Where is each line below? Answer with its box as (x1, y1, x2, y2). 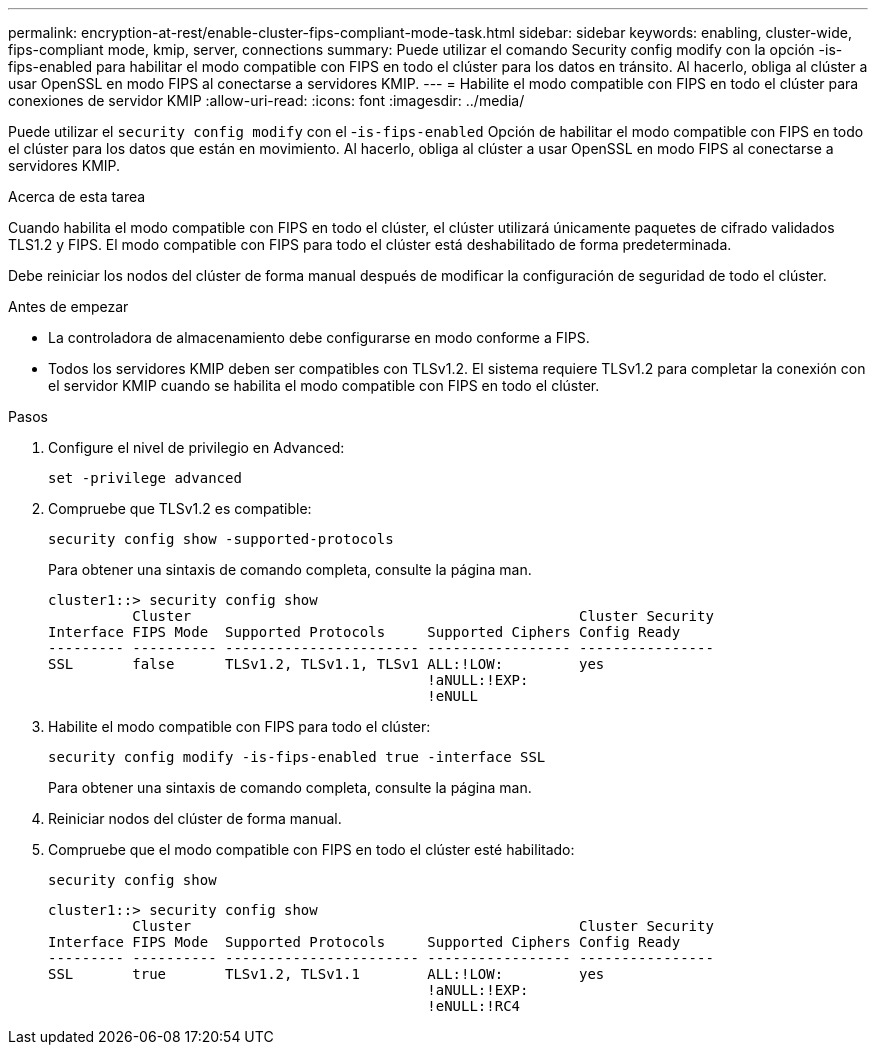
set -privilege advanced (48, 470, 242, 486)
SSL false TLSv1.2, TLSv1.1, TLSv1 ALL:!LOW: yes (48, 656, 605, 672)
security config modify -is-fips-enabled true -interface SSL (48, 749, 546, 765)
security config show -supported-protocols (48, 531, 394, 547)
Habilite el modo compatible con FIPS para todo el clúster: (48, 718, 431, 735)
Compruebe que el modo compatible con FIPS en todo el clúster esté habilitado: (48, 841, 575, 858)
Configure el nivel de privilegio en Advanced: (48, 439, 345, 456)
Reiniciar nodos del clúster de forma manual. (48, 810, 342, 827)
